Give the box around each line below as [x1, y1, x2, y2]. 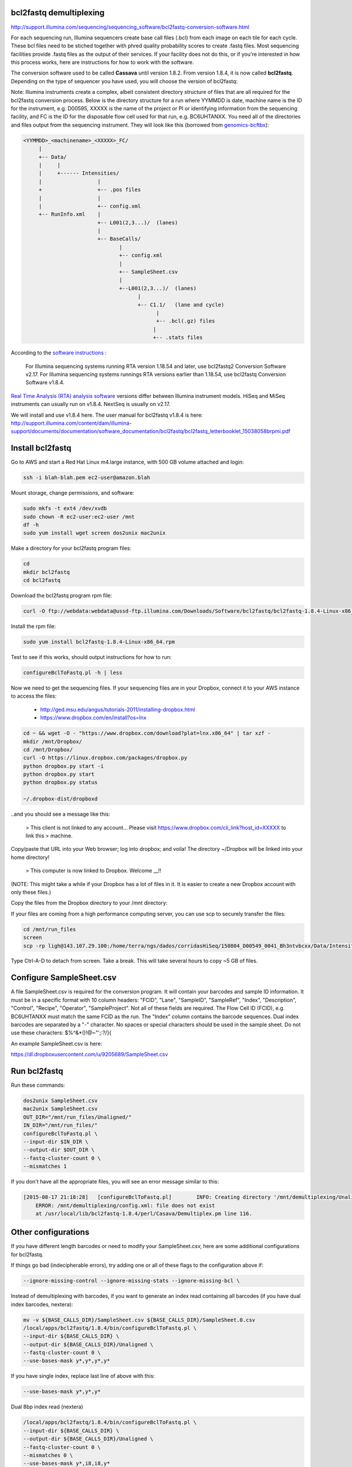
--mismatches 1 [23, 1163, 67, 1170]
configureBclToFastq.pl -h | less [23, 669, 123, 676]
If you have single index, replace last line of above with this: [11, 1373, 155, 1380]
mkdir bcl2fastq [23, 569, 70, 575]
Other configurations [11, 1227, 90, 1238]
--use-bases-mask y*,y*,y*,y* [23, 1357, 110, 1364]
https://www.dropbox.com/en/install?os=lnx [40, 714, 147, 721]
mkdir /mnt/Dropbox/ [23, 738, 82, 745]
